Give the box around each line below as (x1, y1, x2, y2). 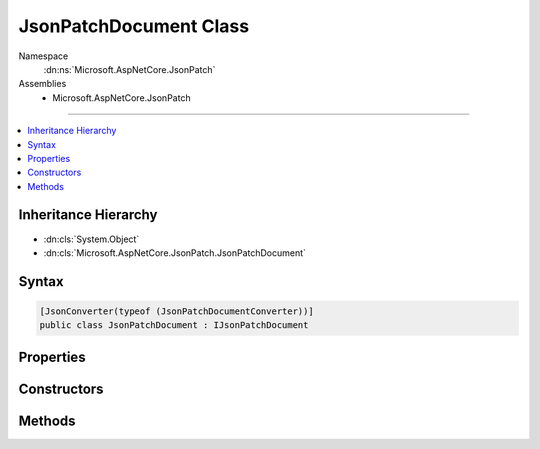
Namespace (18, 50, 69, 62)
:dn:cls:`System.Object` (43, 233, 140, 245)
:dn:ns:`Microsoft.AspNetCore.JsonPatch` (43, 63, 216, 75)
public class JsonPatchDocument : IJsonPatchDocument (39, 320, 309, 331)
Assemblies (18, 78, 67, 90)
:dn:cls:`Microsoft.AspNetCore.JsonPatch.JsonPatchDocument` (43, 246, 307, 259)
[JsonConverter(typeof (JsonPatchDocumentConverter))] (39, 305, 314, 317)
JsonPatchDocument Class (18, 15, 250, 37)
